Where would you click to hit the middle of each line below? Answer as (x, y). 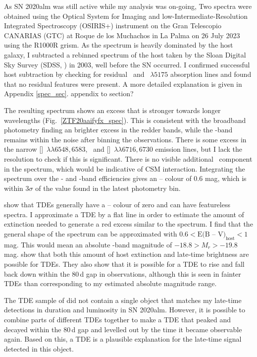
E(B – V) (211, 235)
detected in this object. (39, 348)
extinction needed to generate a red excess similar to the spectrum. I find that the (128, 224)
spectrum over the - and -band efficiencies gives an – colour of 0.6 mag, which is (125, 178)
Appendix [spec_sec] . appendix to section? (69, 93)
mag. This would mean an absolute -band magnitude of (88, 244)
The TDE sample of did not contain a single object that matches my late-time (123, 300)
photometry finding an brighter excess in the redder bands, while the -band (118, 130)
